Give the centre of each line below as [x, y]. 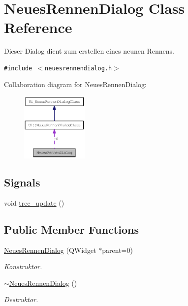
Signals [22, 182]
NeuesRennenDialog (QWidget [50, 250]
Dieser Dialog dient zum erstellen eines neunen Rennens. [89, 51]
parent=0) [117, 250]
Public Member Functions [71, 229]
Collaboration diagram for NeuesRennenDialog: [75, 84]
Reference [38, 27]
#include [18, 68]
